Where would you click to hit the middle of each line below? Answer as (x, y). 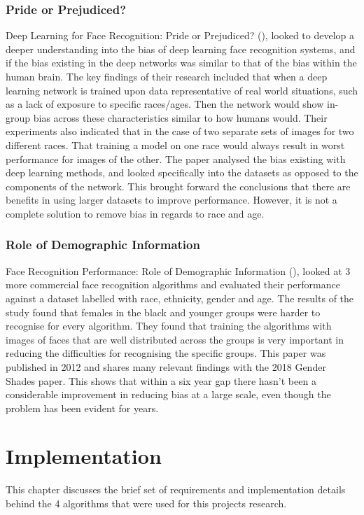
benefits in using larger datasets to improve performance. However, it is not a (171, 200)
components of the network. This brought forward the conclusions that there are (178, 186)
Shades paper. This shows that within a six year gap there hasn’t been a (161, 380)
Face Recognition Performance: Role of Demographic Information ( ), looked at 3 (178, 270)
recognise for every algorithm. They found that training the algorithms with (169, 326)
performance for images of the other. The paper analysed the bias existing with (176, 158)
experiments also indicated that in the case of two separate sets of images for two (180, 131)
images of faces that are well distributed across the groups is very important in (175, 339)
